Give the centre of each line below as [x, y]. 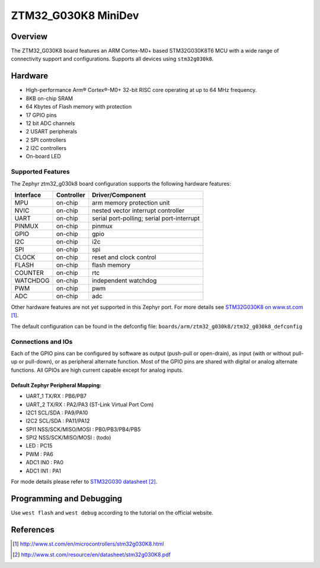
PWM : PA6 [39, 454]
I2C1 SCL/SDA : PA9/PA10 [57, 413]
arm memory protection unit [131, 203]
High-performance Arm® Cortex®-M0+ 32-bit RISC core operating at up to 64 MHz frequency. [141, 90]
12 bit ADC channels [50, 123]
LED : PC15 [39, 446]
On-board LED [44, 157]
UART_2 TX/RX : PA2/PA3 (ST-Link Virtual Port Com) [90, 404]
